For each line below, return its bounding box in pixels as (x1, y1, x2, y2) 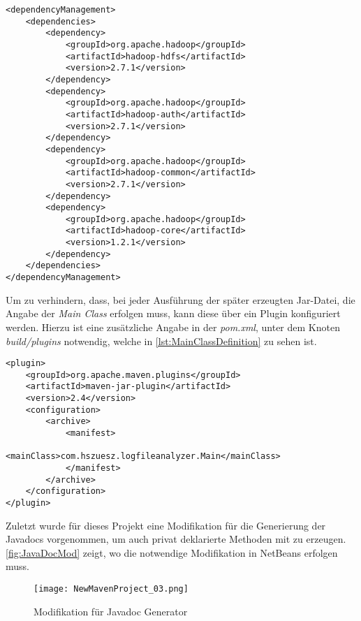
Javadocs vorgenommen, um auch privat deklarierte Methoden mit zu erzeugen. (6, 532, 346, 546)
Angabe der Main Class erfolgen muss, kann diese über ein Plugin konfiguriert (6, 306, 341, 321)
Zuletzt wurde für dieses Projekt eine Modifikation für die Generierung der (6, 518, 326, 532)
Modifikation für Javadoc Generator (34, 604, 188, 618)
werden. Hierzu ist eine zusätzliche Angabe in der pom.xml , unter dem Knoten (6, 319, 340, 334)
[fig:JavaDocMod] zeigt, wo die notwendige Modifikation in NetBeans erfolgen (6, 545, 338, 560)
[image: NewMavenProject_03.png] (34, 584, 189, 594)
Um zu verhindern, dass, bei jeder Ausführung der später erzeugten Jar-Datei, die (6, 292, 355, 307)
